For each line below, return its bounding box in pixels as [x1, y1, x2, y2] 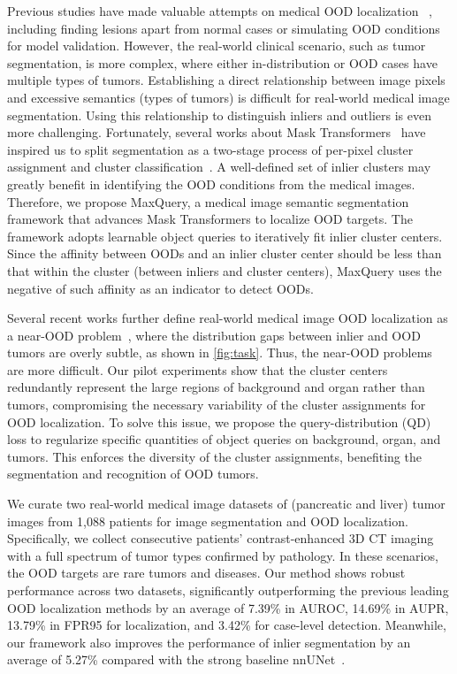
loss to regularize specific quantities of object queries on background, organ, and [7, 430, 441, 448]
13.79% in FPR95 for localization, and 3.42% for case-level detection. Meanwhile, [7, 616, 446, 634]
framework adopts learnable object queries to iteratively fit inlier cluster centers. [7, 226, 443, 245]
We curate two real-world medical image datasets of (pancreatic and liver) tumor [7, 494, 446, 513]
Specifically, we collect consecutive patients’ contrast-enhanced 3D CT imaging [7, 529, 434, 548]
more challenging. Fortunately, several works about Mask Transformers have [7, 123, 426, 142]
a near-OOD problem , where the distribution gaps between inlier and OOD [7, 326, 421, 344]
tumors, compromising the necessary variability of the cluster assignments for [7, 395, 426, 414]
